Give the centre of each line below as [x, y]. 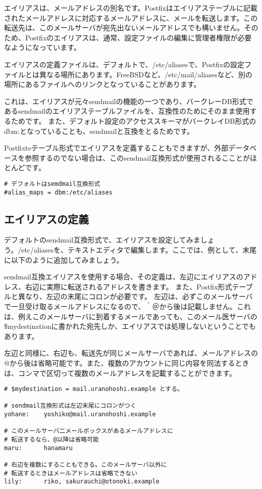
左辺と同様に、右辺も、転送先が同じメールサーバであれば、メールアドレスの [131, 353]
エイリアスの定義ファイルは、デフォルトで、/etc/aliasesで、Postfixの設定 [124, 64]
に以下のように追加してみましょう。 [64, 259]
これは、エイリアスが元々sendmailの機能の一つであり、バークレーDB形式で [129, 101]
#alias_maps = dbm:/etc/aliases [58, 192]
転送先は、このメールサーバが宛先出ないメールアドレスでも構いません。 [124, 28]
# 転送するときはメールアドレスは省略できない [71, 473]
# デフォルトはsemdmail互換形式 [52, 184]
